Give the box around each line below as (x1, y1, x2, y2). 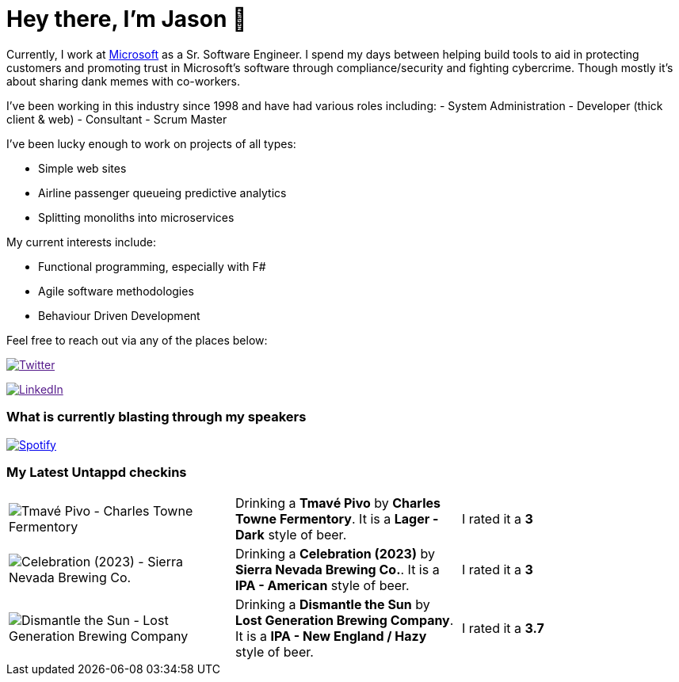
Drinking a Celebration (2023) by (235, 546, 435, 562)
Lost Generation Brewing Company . (235, 612, 454, 629)
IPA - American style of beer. (235, 577, 410, 594)
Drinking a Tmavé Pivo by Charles (235, 495, 441, 512)
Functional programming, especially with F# (38, 259, 266, 273)
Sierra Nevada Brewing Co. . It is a (235, 562, 440, 578)
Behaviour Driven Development (38, 308, 200, 322)
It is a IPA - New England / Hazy (235, 628, 427, 645)
